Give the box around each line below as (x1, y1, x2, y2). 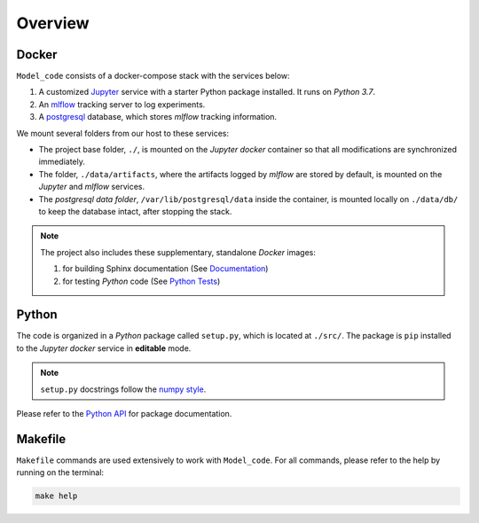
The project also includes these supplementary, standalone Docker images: (40, 246, 317, 257)
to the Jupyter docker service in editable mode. (16, 342, 192, 354)
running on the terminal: (16, 467, 105, 478)
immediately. (38, 156, 86, 168)
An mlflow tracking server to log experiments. (38, 98, 206, 110)
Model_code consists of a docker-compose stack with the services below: (16, 71, 290, 82)
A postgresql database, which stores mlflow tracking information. (38, 112, 278, 122)
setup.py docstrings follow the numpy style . (40, 384, 207, 394)
